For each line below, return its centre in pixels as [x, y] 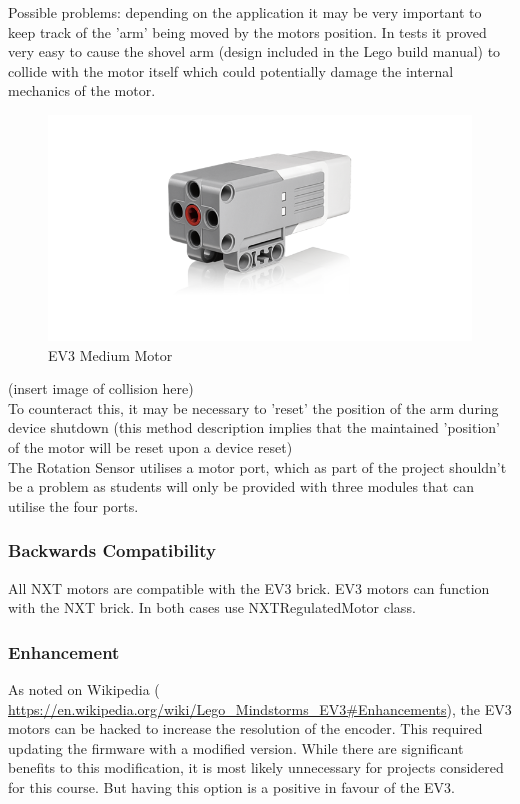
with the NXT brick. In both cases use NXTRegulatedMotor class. [212, 607]
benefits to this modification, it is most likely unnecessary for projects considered [256, 767]
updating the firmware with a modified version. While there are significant [236, 747]
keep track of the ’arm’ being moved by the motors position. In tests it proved [247, 31]
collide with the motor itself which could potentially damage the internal [231, 70]
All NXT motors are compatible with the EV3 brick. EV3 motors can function [249, 587]
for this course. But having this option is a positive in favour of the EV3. [231, 786]
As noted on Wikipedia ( [84, 688]
